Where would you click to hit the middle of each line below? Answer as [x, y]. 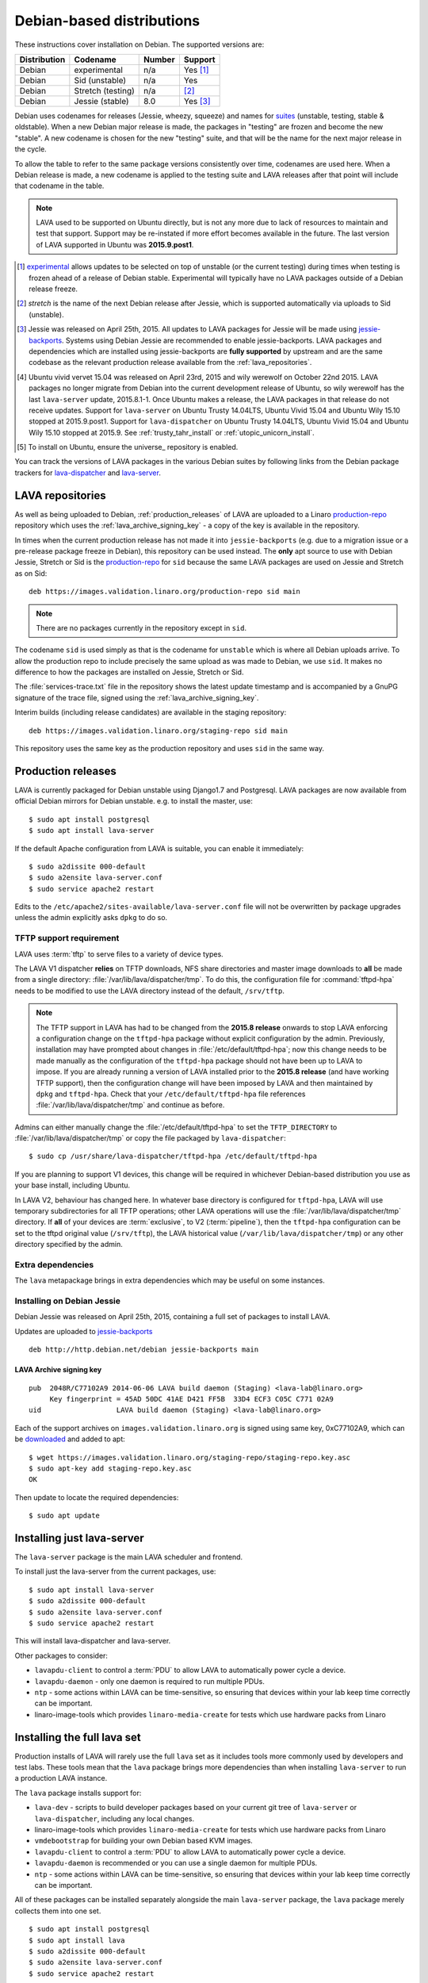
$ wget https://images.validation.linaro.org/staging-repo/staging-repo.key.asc [190, 1457]
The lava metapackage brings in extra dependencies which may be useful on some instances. [170, 1280]
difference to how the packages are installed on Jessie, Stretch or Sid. [129, 672]
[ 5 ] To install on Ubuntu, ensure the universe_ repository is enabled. [128, 447]
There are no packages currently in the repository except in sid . [141, 627]
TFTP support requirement [67, 938]
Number [159, 59]
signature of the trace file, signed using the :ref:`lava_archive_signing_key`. [137, 697]
